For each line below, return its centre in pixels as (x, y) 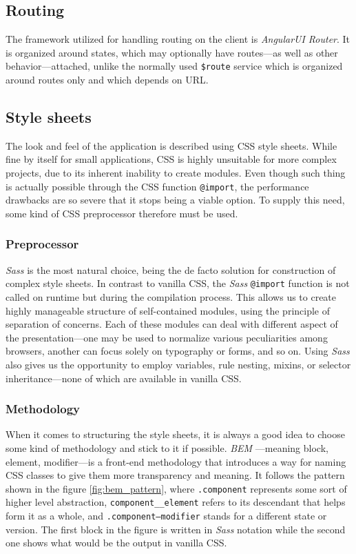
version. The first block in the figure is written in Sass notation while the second (176, 529)
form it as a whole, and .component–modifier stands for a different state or (166, 515)
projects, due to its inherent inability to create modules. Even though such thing (176, 173)
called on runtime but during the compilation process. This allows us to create (171, 296)
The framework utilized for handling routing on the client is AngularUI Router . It (178, 39)
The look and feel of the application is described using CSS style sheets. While (171, 145)
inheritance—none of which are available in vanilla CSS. (124, 378)
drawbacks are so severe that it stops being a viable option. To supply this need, (175, 200)
